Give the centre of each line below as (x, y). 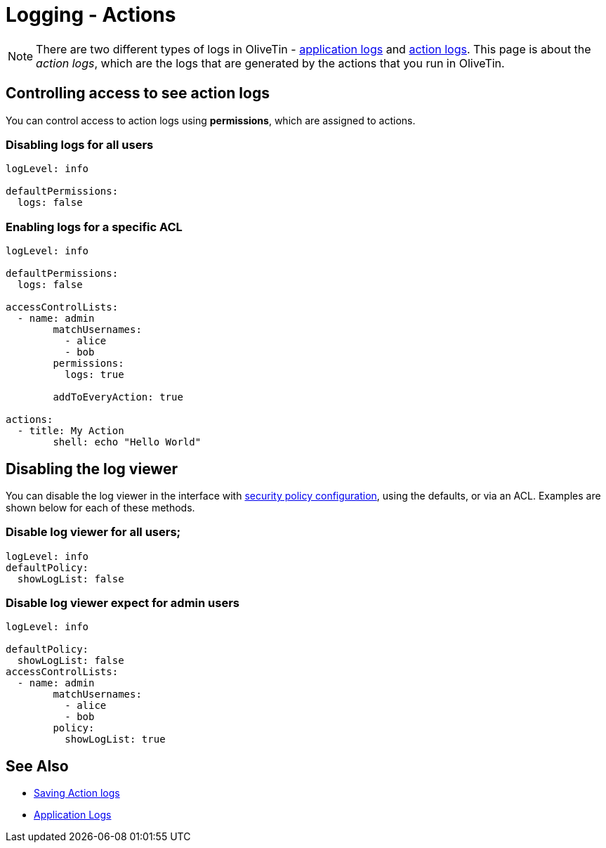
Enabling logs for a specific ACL (94, 227)
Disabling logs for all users (80, 144)
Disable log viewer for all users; (93, 532)
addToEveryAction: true (118, 397)
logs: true (94, 375)
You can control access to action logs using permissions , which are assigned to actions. (211, 120)
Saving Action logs (77, 793)
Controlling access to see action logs (138, 93)
